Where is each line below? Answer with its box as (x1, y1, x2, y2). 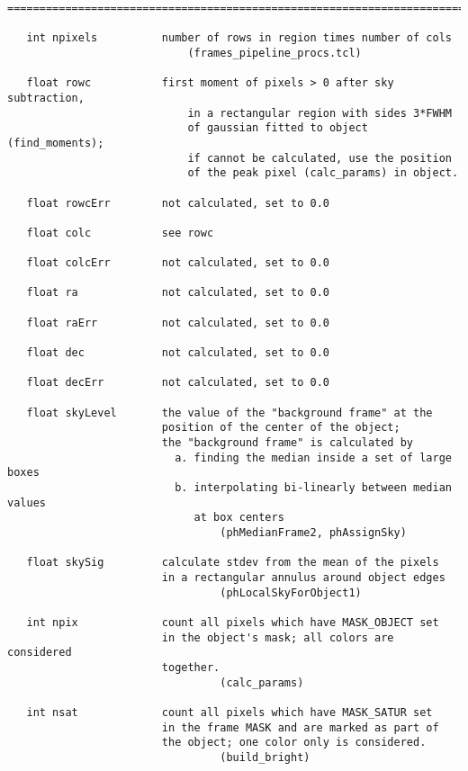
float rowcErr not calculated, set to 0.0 (26, 196, 329, 210)
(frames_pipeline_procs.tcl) (187, 46, 362, 59)
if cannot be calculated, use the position (187, 151, 452, 165)
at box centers (193, 511, 284, 524)
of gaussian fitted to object (187, 121, 368, 135)
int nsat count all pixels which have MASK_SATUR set (26, 705, 433, 719)
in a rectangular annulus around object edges (161, 570, 445, 584)
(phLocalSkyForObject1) (220, 586, 362, 599)
